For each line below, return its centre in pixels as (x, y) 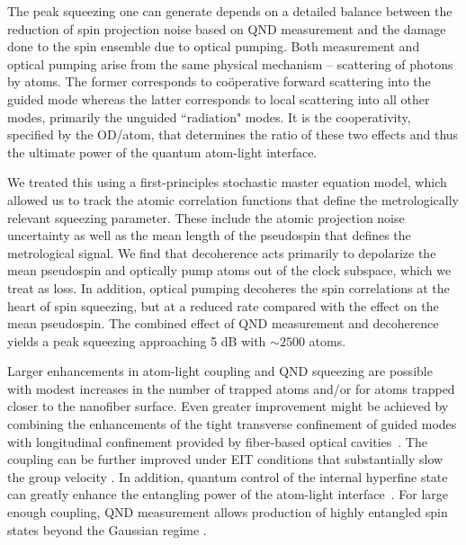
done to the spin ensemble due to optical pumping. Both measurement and (214, 46)
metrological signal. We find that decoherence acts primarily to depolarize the (222, 252)
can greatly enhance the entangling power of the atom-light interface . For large (228, 494)
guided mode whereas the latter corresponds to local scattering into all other (219, 98)
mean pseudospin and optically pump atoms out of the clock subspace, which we (229, 270)
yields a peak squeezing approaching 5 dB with (137, 340)
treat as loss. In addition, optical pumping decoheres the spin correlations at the (229, 287)
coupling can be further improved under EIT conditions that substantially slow (225, 459)
